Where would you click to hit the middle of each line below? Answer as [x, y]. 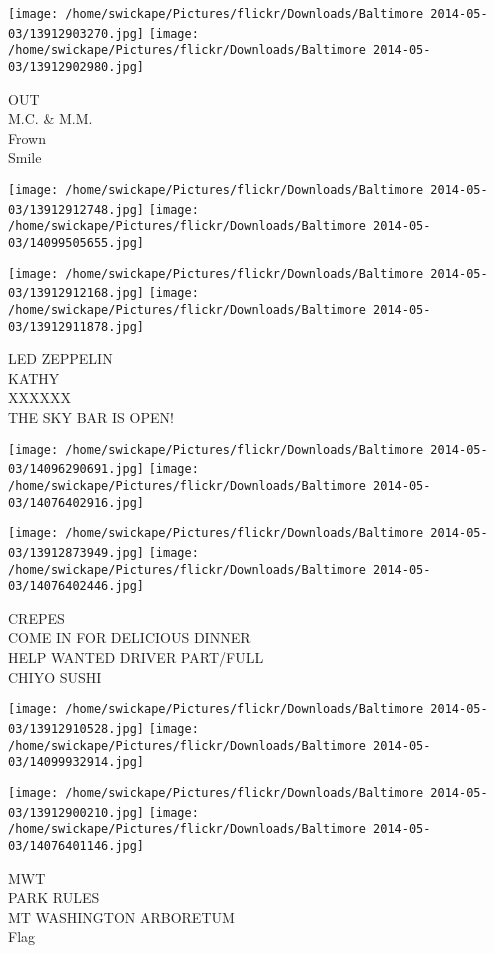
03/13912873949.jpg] [76, 552]
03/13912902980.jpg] [76, 66]
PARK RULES [54, 897]
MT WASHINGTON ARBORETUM [121, 916]
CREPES [36, 617]
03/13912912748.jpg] [76, 209]
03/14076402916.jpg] [76, 502]
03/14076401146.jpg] [76, 845]
